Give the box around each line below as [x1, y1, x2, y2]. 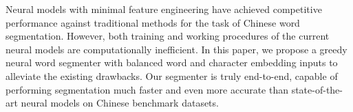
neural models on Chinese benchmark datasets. [21, 96, 219, 110]
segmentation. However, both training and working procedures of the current [6, 29, 330, 43]
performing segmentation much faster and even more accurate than [6, 82, 288, 96]
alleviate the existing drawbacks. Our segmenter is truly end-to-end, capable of [6, 68, 338, 83]
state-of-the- [291, 82, 343, 96]
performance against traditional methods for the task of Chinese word [6, 15, 300, 29]
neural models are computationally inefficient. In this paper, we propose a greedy [6, 42, 347, 56]
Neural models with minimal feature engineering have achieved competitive [6, 2, 322, 16]
